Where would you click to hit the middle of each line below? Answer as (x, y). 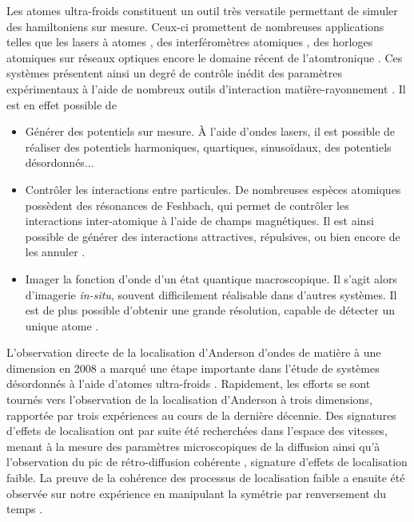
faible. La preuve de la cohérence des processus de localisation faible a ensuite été (206, 478)
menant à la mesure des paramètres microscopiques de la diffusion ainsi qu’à (193, 446)
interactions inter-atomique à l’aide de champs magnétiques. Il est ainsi (199, 221)
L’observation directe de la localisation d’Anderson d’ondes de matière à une (194, 352)
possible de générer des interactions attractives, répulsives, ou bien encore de (213, 236)
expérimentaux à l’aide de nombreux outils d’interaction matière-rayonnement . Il (206, 88)
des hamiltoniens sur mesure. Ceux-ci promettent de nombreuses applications (195, 26)
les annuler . (55, 252)
